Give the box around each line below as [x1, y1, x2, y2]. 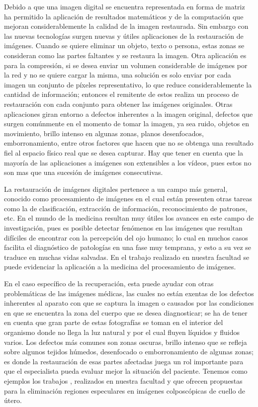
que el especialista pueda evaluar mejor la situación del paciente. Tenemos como [4, 366, 248, 376]
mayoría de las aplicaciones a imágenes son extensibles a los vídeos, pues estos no [4, 157, 252, 167]
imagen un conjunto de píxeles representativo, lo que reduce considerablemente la [4, 79, 252, 89]
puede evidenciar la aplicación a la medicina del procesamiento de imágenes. [4, 261, 236, 272]
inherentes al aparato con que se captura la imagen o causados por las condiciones [4, 298, 254, 308]
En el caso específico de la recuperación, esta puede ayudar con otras [4, 278, 214, 289]
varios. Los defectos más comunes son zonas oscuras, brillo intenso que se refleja [4, 336, 247, 347]
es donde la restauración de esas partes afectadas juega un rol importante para [4, 356, 244, 366]
